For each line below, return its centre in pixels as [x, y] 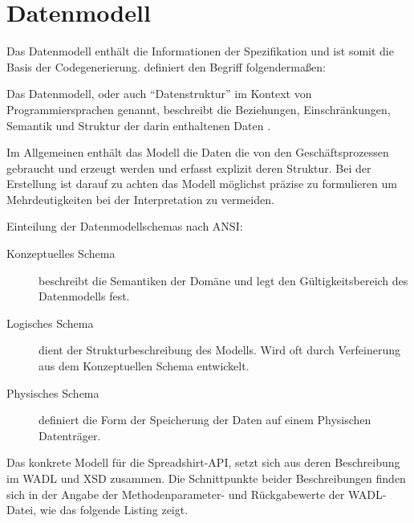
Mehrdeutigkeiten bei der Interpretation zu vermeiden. [140, 199]
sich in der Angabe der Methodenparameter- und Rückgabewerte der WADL [195, 494]
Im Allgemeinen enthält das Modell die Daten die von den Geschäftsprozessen [198, 152]
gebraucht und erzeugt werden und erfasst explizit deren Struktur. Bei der [189, 168]
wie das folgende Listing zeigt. [114, 510]
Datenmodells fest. [84, 296]
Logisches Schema [50, 323]
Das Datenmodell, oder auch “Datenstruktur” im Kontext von [159, 94]
